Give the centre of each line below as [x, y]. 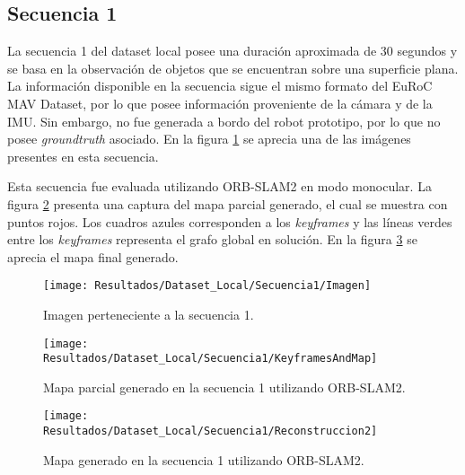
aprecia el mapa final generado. [93, 256]
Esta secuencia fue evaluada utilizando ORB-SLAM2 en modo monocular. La [219, 186]
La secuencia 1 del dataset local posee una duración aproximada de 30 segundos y [232, 51]
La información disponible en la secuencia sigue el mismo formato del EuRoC [220, 86]
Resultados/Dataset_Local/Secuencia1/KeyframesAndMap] [211, 359]
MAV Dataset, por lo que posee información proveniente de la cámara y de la [220, 103]
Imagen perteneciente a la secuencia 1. [149, 314]
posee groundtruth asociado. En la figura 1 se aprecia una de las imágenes [209, 139]
